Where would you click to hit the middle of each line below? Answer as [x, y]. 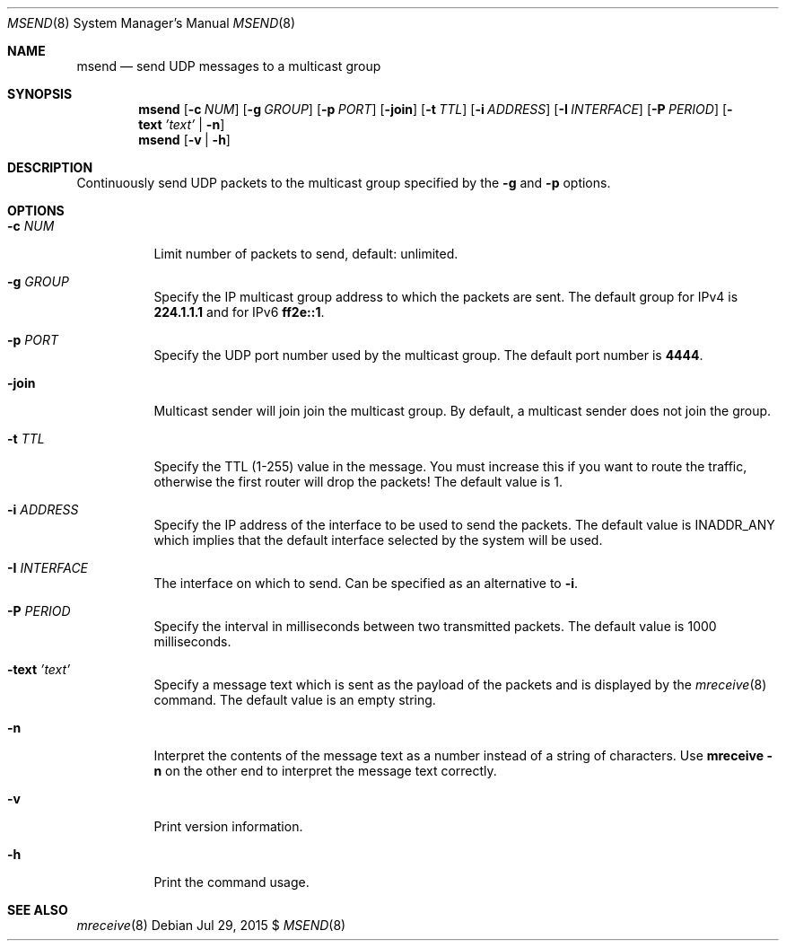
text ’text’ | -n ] [182, 124]
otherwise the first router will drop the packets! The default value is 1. [358, 482]
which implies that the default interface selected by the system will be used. [378, 540]
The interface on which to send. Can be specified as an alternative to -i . [366, 583]
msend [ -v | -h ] [184, 140]
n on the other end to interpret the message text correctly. [325, 771]
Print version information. [228, 826]
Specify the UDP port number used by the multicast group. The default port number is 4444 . [428, 355]
